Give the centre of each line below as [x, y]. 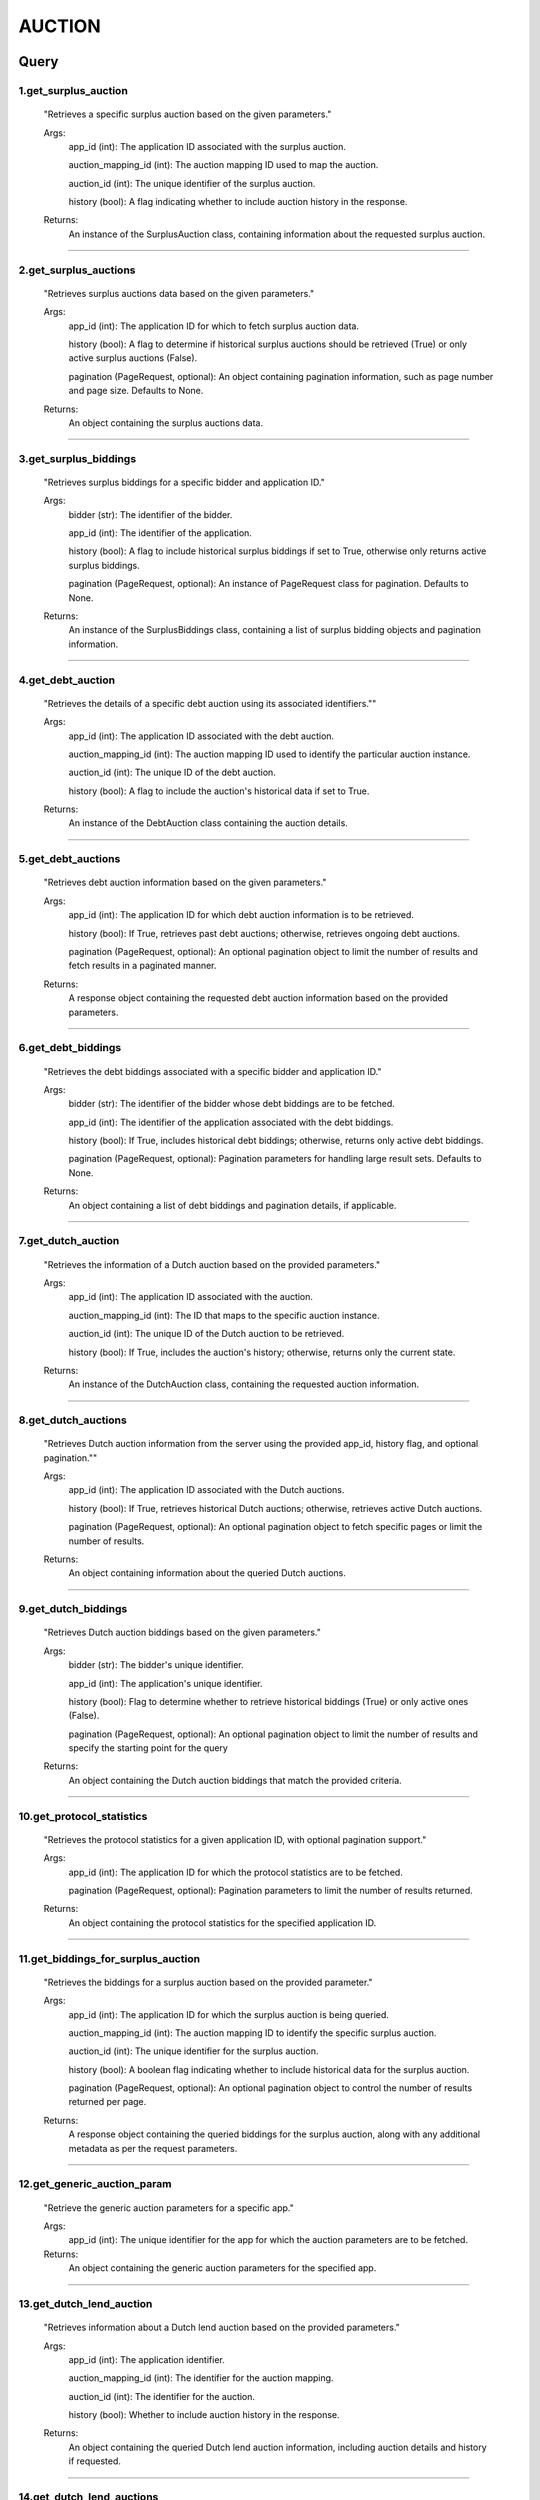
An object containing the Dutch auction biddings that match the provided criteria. [235, 1780]
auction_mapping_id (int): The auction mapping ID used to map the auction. [223, 165]
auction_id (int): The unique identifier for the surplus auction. [193, 2051]
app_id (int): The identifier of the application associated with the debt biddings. [231, 1122]
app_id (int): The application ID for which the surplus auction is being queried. [229, 2014]
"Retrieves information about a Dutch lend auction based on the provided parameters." [221, 2327]
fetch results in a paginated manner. [142, 966]
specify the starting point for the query [148, 1748]
